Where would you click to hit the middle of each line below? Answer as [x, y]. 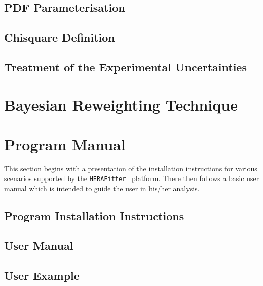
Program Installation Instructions [94, 216]
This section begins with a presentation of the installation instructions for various [131, 168]
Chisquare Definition [60, 37]
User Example [42, 275]
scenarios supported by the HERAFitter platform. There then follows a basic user [132, 178]
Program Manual [65, 144]
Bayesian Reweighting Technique [121, 104]
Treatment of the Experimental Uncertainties [125, 67]
